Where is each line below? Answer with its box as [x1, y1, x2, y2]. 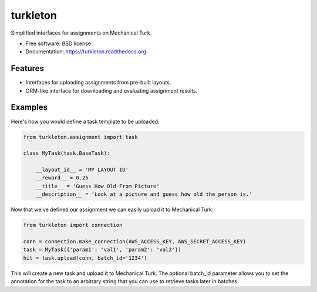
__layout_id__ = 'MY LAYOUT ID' [35, 167, 129, 173]
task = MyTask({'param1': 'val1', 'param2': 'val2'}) [23, 246, 181, 253]
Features [11, 63, 44, 73]
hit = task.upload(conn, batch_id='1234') [23, 254, 147, 261]
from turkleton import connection [23, 222, 123, 229]
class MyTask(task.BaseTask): [23, 150, 110, 157]
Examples [11, 103, 48, 113]
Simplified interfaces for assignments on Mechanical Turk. [11, 29, 152, 36]
